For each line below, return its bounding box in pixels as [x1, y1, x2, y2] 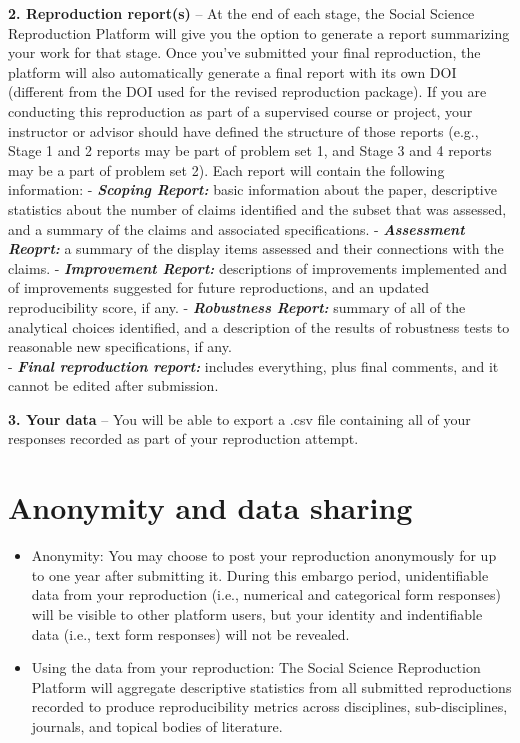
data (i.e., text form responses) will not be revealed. [31, 623, 350, 644]
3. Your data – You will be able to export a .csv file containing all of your [8, 408, 471, 429]
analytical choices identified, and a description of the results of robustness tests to [8, 316, 510, 337]
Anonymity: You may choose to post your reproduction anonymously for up [31, 545, 497, 566]
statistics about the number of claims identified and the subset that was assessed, [8, 198, 507, 219]
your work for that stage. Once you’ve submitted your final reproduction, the [8, 42, 481, 63]
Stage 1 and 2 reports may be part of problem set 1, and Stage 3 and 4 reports [8, 140, 492, 161]
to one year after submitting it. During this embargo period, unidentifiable [31, 564, 489, 585]
